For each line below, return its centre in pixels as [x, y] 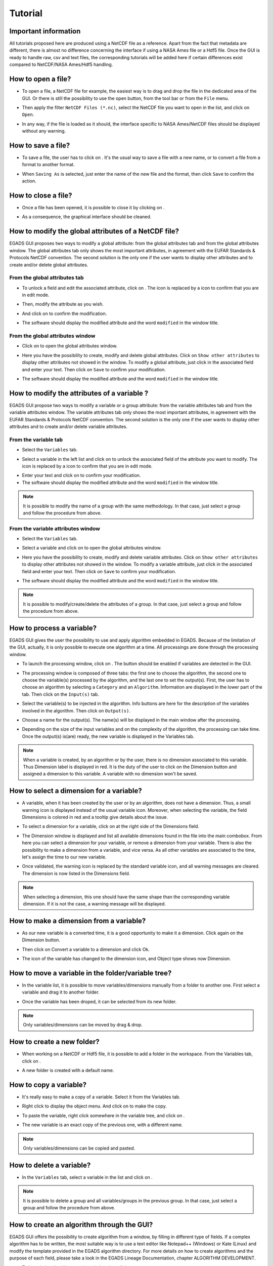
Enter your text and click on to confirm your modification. [81, 476]
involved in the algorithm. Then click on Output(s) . [76, 710]
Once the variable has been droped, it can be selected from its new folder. [99, 1001]
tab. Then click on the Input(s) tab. [61, 694]
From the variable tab [36, 440]
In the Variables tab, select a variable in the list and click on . [87, 1177]
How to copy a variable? [48, 1084]
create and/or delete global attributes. [49, 265]
